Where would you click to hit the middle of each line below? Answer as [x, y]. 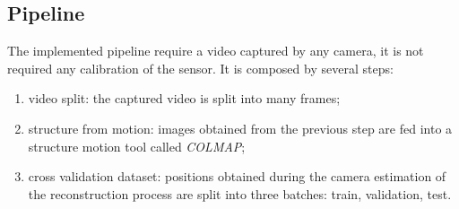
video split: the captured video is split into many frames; [184, 98]
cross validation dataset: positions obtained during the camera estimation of [237, 176]
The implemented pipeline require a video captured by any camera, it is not [216, 51]
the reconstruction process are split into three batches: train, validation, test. [240, 193]
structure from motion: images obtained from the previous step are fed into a [240, 128]
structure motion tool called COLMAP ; [137, 146]
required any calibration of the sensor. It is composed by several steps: [200, 68]
